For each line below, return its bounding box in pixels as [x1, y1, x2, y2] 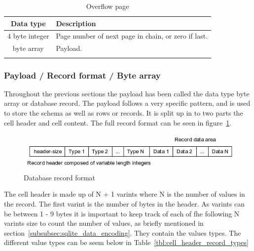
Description [56, 18, 96, 28]
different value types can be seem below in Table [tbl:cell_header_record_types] [4, 237, 249, 248]
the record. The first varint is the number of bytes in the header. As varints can [4, 199, 245, 209]
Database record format [24, 172, 96, 182]
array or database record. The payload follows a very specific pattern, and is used [4, 98, 251, 108]
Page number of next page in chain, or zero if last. [56, 31, 208, 41]
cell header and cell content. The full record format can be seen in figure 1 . [4, 117, 232, 127]
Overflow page [86, 1, 129, 11]
